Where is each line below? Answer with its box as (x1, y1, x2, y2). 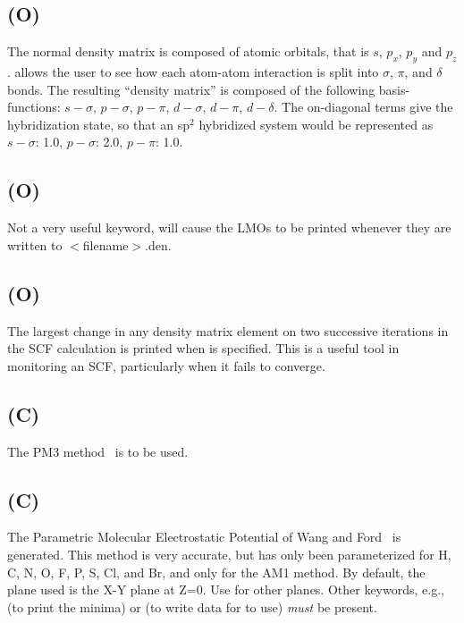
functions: (7, 97, 61, 116)
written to (7, 235, 63, 254)
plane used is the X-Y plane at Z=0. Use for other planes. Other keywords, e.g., (7, 580, 444, 599)
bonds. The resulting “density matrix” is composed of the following (7, 80, 375, 98)
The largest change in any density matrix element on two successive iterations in (7, 321, 449, 340)
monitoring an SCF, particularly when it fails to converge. (7, 356, 325, 375)
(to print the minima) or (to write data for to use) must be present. (7, 597, 377, 616)
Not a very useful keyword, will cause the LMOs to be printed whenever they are (7, 218, 451, 237)
